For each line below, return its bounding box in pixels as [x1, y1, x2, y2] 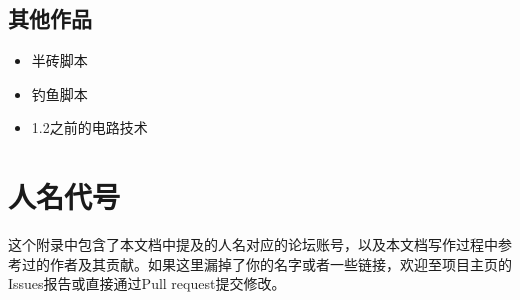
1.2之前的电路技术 [31, 117, 148, 138]
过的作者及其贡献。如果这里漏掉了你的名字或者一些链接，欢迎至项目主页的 [21, 253, 512, 274]
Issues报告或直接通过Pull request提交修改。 [8, 273, 286, 294]
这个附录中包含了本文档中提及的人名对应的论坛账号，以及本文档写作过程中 [8, 234, 498, 255]
